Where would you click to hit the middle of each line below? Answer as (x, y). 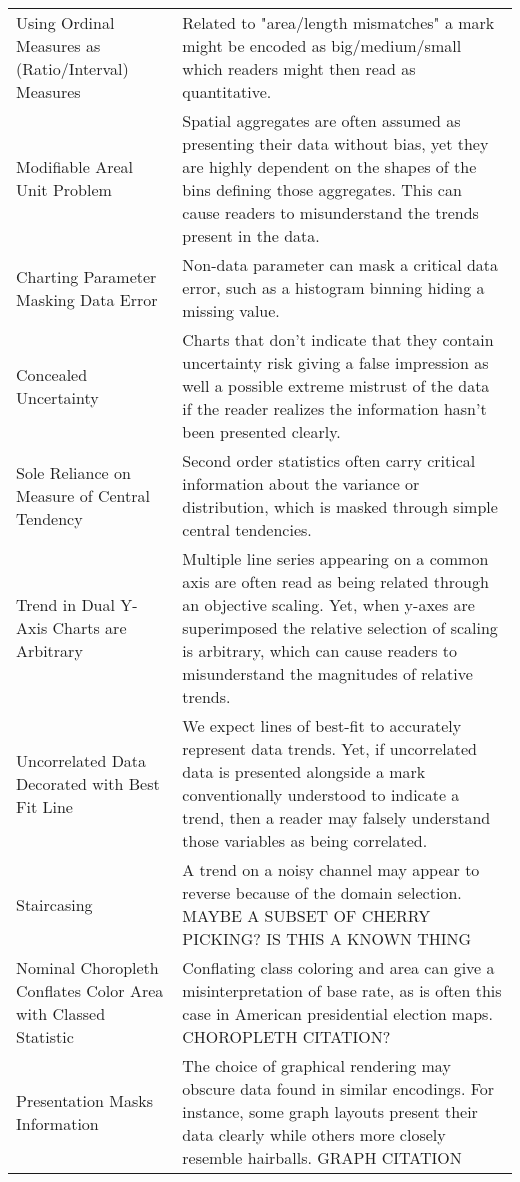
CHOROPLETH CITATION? (286, 1036)
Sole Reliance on (73, 472)
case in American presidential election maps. (337, 1013)
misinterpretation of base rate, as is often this (342, 990)
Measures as (58, 45)
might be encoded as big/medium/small (322, 45)
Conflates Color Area (90, 990)
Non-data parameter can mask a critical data (340, 264)
